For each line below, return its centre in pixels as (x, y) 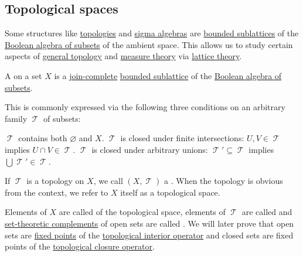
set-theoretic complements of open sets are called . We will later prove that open (149, 223)
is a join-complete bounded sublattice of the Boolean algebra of (168, 75)
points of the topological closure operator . (80, 246)
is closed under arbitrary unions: (150, 149)
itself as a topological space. (170, 192)
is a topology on (55, 181)
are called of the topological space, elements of (142, 212)
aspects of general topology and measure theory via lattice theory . (123, 56)
